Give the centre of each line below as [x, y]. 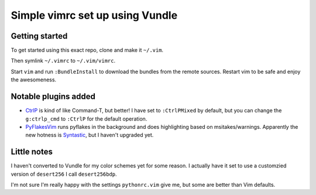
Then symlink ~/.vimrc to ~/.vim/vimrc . [63, 61]
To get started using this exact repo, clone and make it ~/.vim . [87, 50]
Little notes [32, 152]
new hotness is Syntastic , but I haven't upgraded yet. [90, 135]
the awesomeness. [34, 80]
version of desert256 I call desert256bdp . [64, 174]
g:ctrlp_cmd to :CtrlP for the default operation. [86, 119]
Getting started [39, 36]
